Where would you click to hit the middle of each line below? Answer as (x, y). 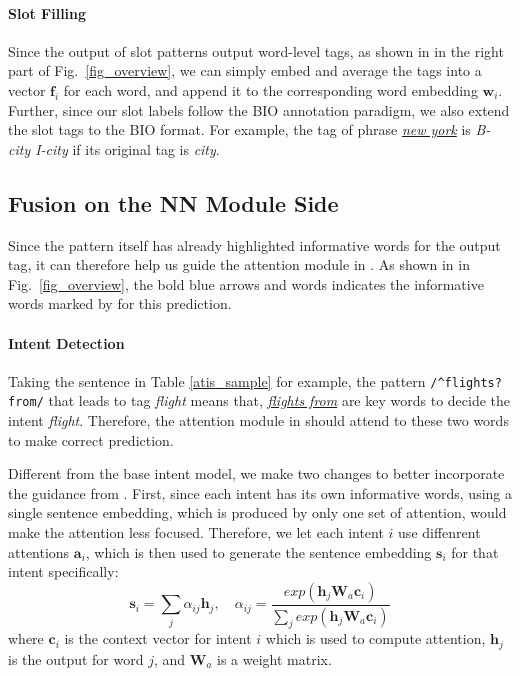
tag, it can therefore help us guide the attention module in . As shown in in (239, 264)
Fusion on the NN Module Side (173, 202)
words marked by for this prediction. (120, 303)
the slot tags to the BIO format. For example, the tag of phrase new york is (239, 129)
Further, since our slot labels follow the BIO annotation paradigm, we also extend (259, 109)
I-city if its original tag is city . (127, 148)
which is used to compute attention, (375, 638)
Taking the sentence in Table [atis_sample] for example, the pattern (217, 380)
